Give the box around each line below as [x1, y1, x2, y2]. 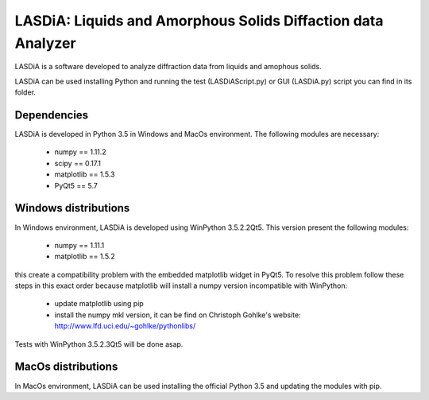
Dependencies [14, 108, 89, 122]
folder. [14, 87, 36, 97]
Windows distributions [14, 201, 130, 215]
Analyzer [14, 34, 76, 52]
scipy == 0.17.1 [54, 158, 102, 168]
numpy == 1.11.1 [54, 240, 105, 250]
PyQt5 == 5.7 [54, 181, 99, 190]
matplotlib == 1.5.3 [54, 169, 115, 179]
